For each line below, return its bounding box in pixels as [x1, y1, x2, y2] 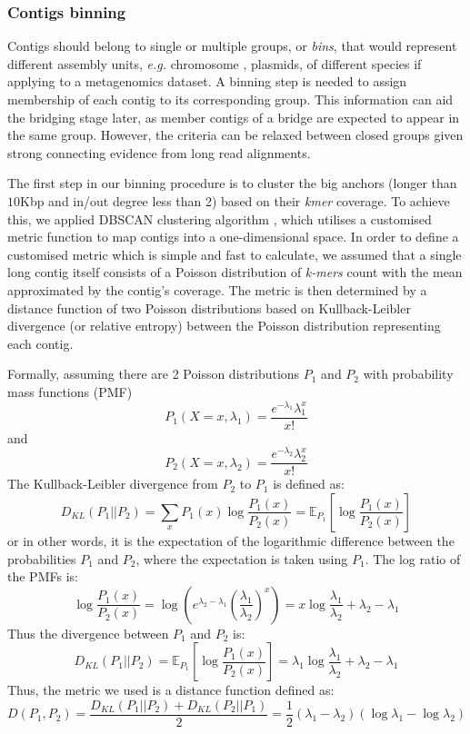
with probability [363, 364, 454, 383]
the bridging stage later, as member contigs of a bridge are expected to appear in [7, 107, 460, 126]
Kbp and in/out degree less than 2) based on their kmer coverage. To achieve [20, 191, 450, 210]
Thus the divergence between [7, 623, 169, 642]
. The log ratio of [365, 549, 461, 568]
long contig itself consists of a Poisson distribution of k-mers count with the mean [7, 263, 463, 282]
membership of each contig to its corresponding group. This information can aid [7, 90, 454, 108]
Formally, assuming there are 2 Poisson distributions [7, 364, 300, 383]
